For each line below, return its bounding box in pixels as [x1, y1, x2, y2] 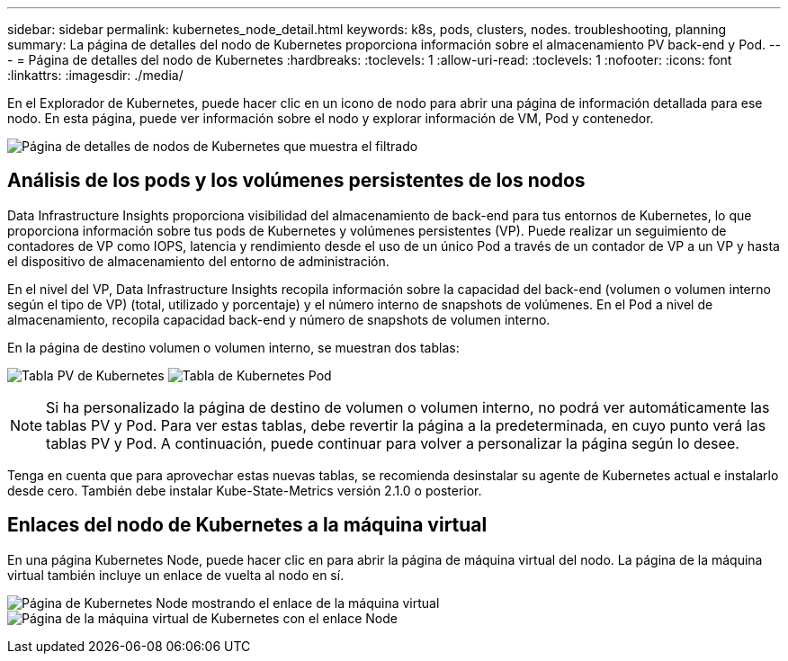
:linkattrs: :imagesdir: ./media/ [7, 67, 184, 83]
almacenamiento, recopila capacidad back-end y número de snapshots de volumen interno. [7, 311, 551, 327]
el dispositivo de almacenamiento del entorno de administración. [7, 253, 390, 269]
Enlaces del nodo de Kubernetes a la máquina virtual [7, 514, 488, 537]
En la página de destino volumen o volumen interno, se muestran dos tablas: [7, 339, 460, 355]
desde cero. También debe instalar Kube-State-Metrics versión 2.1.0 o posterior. [7, 482, 482, 498]
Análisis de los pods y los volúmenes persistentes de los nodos [7, 169, 586, 192]
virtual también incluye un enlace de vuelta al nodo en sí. [7, 567, 345, 583]
